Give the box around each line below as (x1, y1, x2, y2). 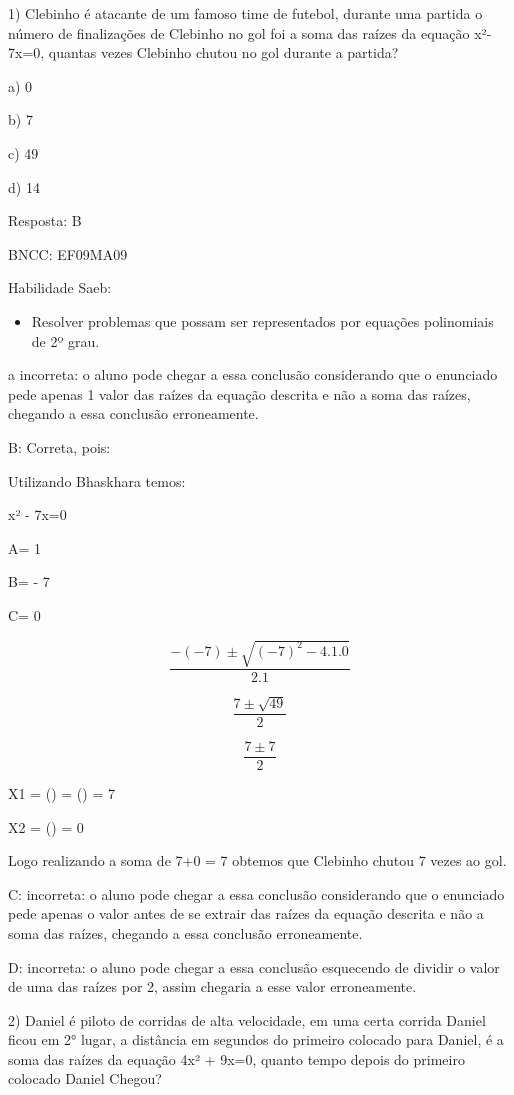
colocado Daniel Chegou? (8, 1068, 162, 1089)
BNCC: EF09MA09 (8, 243, 128, 264)
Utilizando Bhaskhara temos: (8, 470, 186, 491)
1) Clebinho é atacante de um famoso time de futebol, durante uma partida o (8, 3, 483, 23)
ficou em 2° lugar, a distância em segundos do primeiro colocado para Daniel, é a (8, 1029, 504, 1050)
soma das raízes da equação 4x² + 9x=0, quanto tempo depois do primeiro (8, 1048, 465, 1069)
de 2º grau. (31, 330, 100, 351)
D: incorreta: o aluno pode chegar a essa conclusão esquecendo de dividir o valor (8, 956, 500, 977)
